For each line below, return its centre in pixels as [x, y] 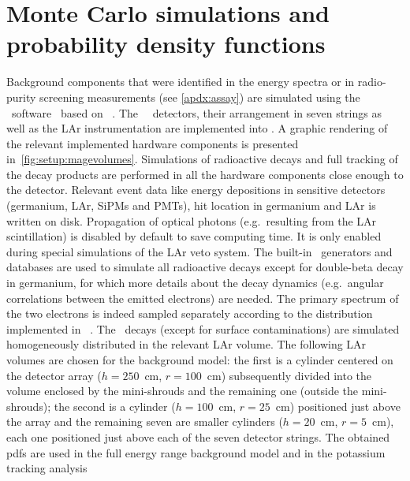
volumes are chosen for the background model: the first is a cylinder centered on [200, 360]
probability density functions [166, 44]
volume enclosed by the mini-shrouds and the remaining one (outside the [183, 391]
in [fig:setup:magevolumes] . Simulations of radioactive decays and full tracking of [202, 159]
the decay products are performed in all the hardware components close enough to [205, 174]
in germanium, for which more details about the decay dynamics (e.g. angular [195, 283]
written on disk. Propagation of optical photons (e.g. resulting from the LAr [192, 220]
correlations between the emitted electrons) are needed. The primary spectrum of [203, 298]
